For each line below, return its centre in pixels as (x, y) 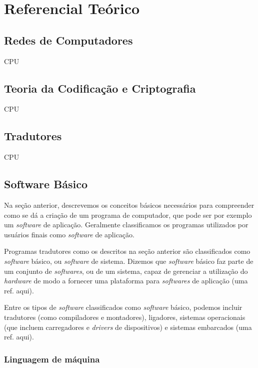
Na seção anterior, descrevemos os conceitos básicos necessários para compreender (129, 205)
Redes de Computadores (68, 40)
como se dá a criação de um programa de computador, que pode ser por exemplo (128, 215)
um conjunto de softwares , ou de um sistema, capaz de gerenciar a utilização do (126, 271)
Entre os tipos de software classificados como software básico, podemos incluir (123, 307)
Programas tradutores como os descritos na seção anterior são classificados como (127, 251)
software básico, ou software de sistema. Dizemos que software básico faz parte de (129, 261)
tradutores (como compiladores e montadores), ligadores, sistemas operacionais (125, 317)
